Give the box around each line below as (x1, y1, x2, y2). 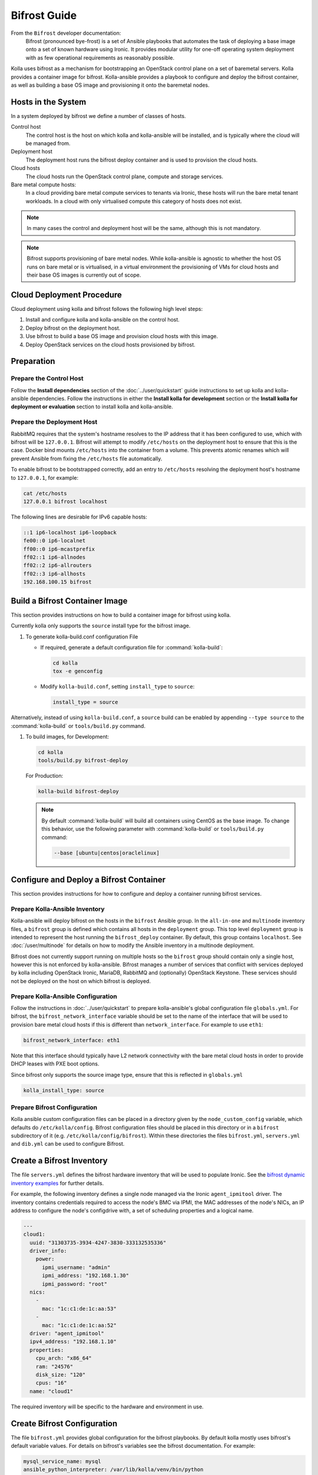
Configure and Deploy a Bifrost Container (11, 874, 166, 884)
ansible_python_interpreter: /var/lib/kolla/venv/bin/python (23, 1466, 204, 1473)
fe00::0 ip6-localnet (23, 537, 86, 544)
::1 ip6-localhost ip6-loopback (23, 529, 117, 536)
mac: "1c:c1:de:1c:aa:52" (42, 1322, 117, 1329)
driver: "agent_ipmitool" (29, 1330, 104, 1336)
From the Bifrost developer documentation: (11, 29, 121, 37)
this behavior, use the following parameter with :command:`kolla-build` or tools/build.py (41, 825, 264, 832)
